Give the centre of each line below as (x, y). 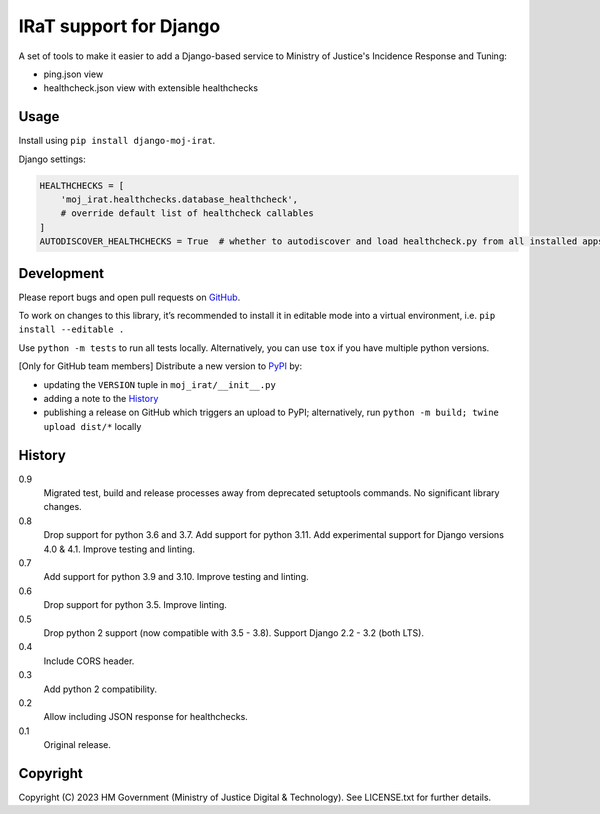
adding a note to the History (101, 399)
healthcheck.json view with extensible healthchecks (151, 88)
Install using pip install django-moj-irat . (117, 141)
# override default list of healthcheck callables (187, 213)
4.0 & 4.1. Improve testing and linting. (119, 549)
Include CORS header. (89, 661)
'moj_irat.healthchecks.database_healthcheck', (179, 199)
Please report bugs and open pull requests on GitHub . (129, 297)
